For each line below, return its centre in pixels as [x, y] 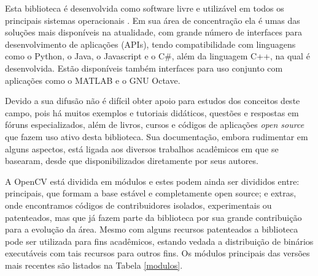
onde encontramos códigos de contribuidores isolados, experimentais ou [138, 205]
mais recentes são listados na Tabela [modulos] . [94, 265]
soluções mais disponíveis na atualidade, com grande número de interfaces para [153, 32]
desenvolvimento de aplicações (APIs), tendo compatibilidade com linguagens [150, 44]
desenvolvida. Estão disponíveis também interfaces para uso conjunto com [144, 68]
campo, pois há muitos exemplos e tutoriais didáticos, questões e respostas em [152, 112]
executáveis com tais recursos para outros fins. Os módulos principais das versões [157, 253]
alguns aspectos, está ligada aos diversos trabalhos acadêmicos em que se [142, 148]
